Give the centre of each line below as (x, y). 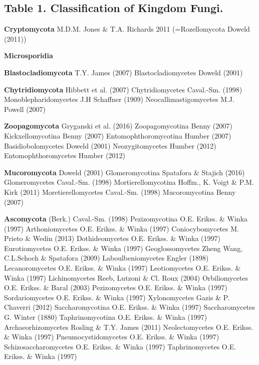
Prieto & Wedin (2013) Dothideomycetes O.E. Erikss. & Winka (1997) (112, 238)
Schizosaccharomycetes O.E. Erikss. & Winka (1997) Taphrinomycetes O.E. (120, 346)
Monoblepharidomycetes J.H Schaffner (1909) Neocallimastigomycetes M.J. (119, 99)
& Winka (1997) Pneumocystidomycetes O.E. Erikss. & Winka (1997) (112, 337)
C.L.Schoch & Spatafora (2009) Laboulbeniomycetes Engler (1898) (106, 258)
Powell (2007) (25, 109)
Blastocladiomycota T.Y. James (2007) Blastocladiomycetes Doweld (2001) (123, 72)
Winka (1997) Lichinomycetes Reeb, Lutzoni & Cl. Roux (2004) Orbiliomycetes (126, 277)
